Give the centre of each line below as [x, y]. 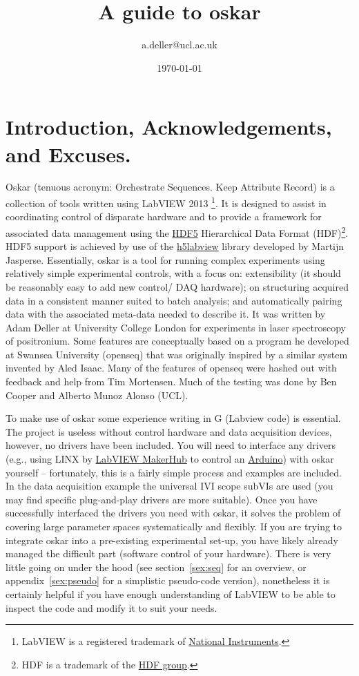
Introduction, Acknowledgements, [169, 127]
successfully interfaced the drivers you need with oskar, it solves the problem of [173, 513]
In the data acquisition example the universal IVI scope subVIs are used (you [169, 486]
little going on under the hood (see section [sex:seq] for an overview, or [156, 567]
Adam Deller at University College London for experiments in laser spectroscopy [176, 327]
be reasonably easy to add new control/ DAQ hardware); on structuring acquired [177, 286]
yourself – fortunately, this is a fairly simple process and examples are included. [174, 472]
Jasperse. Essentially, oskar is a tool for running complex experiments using [165, 259]
